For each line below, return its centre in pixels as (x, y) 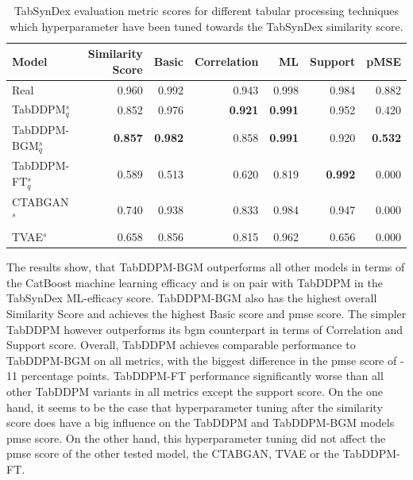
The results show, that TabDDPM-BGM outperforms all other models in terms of (206, 267)
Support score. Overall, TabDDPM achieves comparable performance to (181, 345)
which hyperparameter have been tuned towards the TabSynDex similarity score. (206, 26)
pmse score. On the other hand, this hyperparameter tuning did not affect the (196, 438)
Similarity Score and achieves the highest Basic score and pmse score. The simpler (206, 314)
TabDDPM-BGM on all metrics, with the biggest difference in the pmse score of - (205, 360)
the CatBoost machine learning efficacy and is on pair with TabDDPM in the (195, 282)
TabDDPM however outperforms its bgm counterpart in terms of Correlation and (205, 329)
